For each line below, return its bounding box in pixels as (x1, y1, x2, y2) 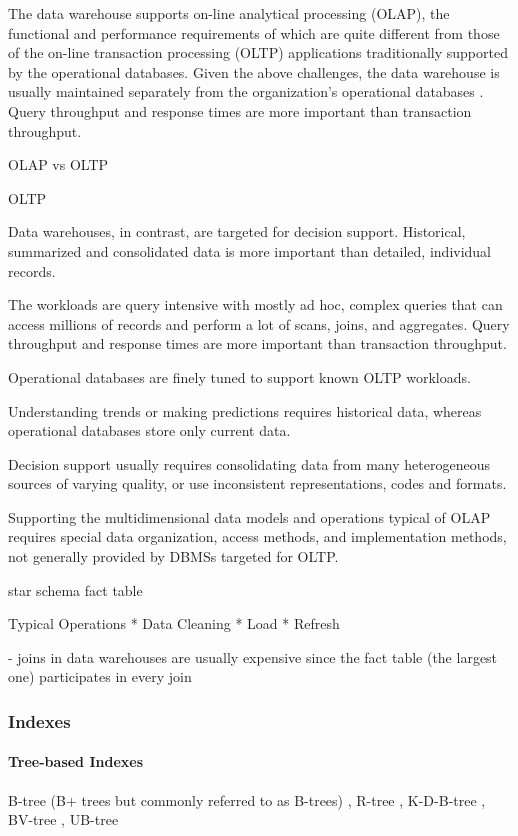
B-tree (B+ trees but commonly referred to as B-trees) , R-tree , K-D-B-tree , (8, 789, 486, 810)
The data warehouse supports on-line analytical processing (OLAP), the (8, 3, 450, 23)
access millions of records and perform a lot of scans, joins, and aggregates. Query (8, 313, 510, 334)
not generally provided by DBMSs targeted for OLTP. (8, 546, 339, 567)
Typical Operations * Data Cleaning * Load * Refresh (8, 613, 340, 634)
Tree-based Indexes (8, 751, 144, 772)
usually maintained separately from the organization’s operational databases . (8, 81, 484, 102)
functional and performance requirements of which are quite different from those (8, 22, 500, 43)
